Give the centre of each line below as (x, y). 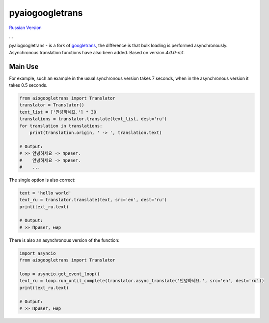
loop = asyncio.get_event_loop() (60, 274)
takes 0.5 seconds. (28, 85)
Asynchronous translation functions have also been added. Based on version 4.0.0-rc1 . (97, 52)
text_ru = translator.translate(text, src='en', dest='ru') (93, 200)
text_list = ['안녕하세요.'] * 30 (58, 112)
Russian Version (25, 28)
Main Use (24, 66)
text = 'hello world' (45, 193)
